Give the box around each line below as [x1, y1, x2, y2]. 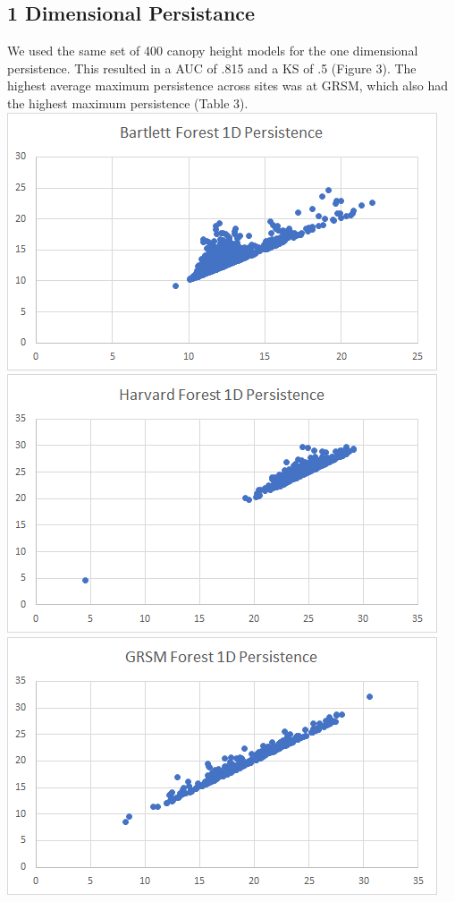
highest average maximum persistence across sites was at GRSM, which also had [7, 76, 448, 95]
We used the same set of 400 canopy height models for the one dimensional [7, 41, 418, 60]
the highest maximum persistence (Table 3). [7, 93, 249, 112]
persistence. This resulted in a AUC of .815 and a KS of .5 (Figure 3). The [7, 58, 417, 77]
